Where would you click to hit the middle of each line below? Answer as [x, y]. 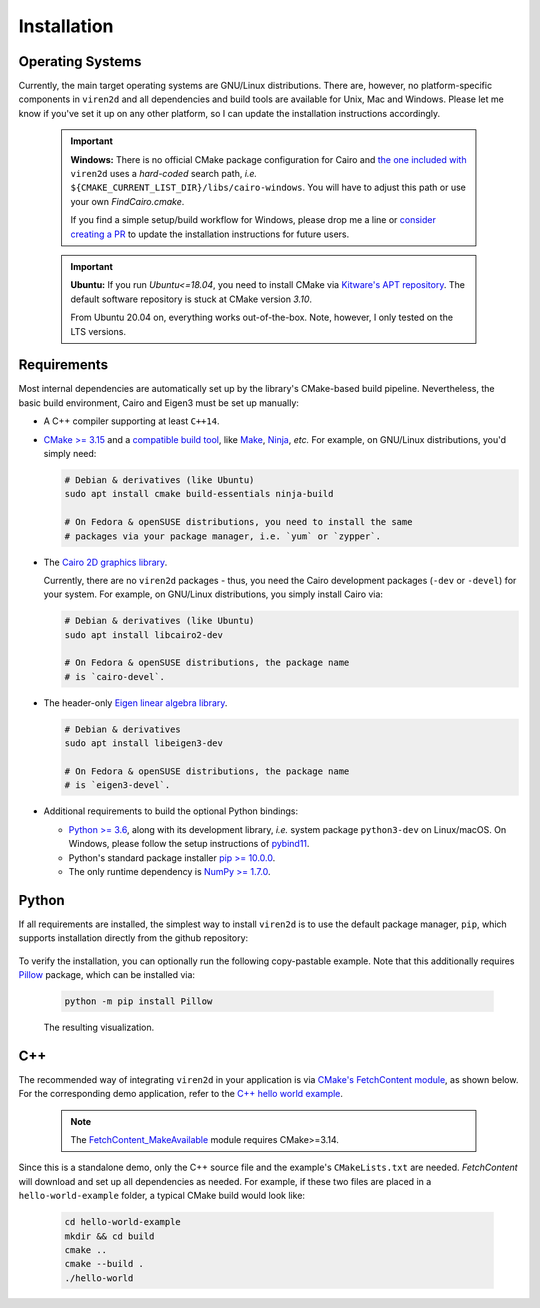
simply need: [70, 453]
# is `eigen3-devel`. [117, 785]
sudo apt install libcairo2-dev [144, 634]
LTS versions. [98, 331]
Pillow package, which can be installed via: [106, 975]
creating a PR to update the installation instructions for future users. [210, 234]
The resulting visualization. [99, 1027]
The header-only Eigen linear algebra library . [135, 702]
